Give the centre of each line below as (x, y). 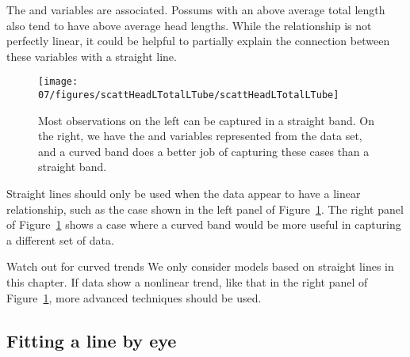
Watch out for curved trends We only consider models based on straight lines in (200, 266)
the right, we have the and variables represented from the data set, (200, 136)
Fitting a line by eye (92, 340)
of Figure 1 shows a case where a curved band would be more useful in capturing (204, 224)
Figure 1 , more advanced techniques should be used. (134, 297)
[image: (58, 82)
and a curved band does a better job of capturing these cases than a (204, 151)
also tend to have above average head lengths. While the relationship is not (189, 25)
